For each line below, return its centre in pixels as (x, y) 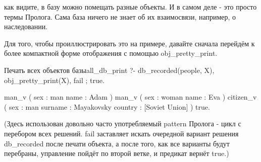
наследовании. (26, 26)
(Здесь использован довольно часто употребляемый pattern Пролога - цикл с (123, 124)
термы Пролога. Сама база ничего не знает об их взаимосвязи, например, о (120, 16)
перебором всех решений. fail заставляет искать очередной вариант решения (121, 133)
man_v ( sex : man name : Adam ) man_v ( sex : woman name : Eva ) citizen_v (130, 97)
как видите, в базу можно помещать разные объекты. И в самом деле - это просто (130, 7)
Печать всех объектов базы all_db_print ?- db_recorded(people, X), (109, 70)
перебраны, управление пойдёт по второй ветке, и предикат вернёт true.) (117, 153)
